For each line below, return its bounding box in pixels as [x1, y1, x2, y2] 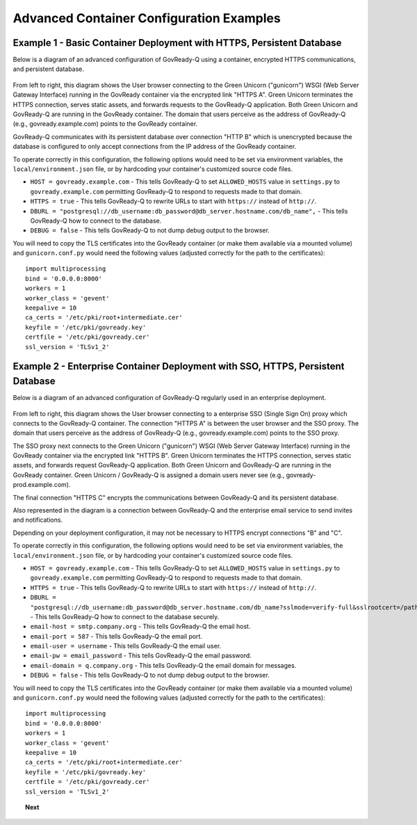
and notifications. [13, 515, 63, 524]
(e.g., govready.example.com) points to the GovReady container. [13, 120, 198, 128]
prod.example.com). [13, 481, 71, 489]
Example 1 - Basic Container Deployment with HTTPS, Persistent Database [13, 37, 342, 49]
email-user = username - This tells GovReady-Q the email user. [30, 642, 222, 650]
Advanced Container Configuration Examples [13, 10, 281, 26]
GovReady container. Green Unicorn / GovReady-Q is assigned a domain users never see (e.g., [13, 470, 285, 479]
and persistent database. [13, 65, 85, 73]
